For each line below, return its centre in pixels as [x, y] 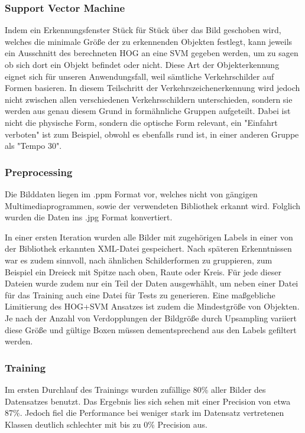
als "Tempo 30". [33, 146]
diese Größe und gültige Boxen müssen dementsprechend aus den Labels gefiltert [151, 329]
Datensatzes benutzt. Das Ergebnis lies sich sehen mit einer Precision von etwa [148, 401]
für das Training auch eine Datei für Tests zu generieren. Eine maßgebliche [140, 294]
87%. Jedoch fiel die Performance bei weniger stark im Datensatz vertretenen [145, 413]
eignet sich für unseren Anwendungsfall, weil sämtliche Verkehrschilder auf [139, 76]
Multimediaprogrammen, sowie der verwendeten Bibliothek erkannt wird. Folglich [153, 205]
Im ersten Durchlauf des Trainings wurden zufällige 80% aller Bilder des [135, 389]
